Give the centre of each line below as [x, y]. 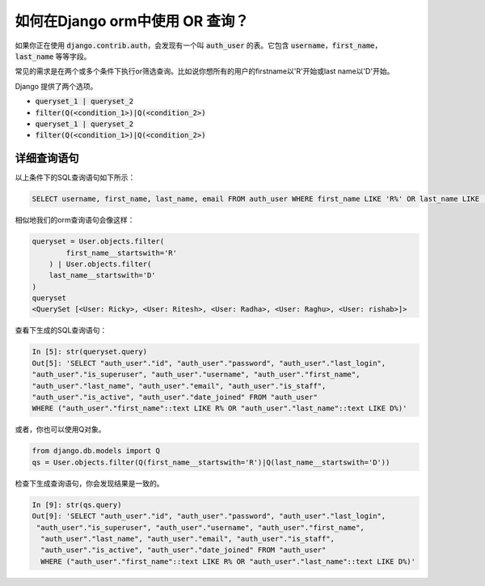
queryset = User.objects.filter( [98, 242]
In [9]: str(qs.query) [77, 505]
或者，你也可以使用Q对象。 [60, 430]
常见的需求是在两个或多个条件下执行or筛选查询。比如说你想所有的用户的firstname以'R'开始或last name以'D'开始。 [205, 71]
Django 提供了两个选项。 [56, 86]
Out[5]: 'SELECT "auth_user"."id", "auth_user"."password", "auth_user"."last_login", [209, 363]
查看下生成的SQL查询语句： [61, 330]
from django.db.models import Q [96, 451]
